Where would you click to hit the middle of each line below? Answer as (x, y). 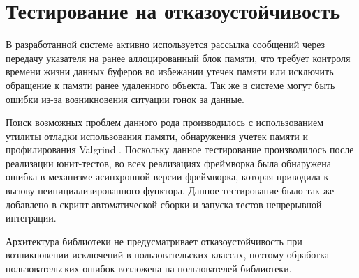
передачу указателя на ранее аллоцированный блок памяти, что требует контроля (178, 57)
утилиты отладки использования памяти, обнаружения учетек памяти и (157, 136)
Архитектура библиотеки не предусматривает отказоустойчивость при (154, 241)
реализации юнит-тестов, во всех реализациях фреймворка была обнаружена (168, 163)
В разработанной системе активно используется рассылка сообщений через (166, 44)
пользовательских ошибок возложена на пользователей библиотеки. (149, 269)
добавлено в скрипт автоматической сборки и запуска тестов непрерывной (164, 204)
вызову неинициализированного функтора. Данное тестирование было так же (170, 191)
